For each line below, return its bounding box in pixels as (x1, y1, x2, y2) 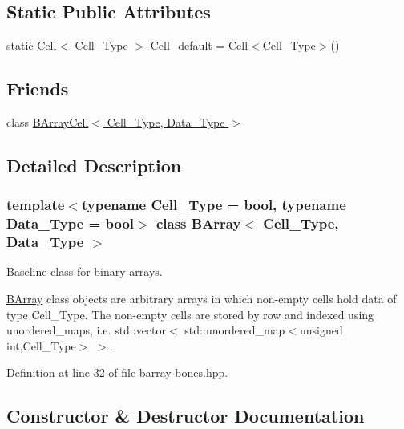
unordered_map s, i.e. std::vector (6, 322, 167, 338)
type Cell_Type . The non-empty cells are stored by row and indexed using (6, 306, 374, 322)
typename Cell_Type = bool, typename (81, 195, 346, 215)
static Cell (6, 37, 57, 54)
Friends (6, 76, 69, 101)
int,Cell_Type (6, 337, 76, 354)
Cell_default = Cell (150, 37, 248, 54)
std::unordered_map (184, 322, 285, 338)
